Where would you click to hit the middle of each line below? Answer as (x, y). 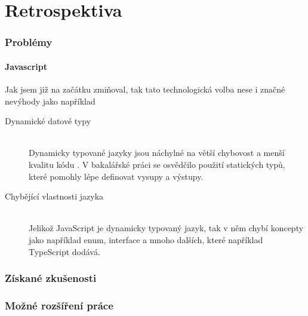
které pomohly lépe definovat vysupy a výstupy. (116, 176)
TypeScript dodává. (64, 251)
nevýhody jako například (50, 101)
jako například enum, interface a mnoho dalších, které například (146, 239)
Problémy (29, 42)
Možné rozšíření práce (59, 305)
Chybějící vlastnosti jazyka (54, 196)
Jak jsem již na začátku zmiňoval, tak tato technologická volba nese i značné (145, 89)
